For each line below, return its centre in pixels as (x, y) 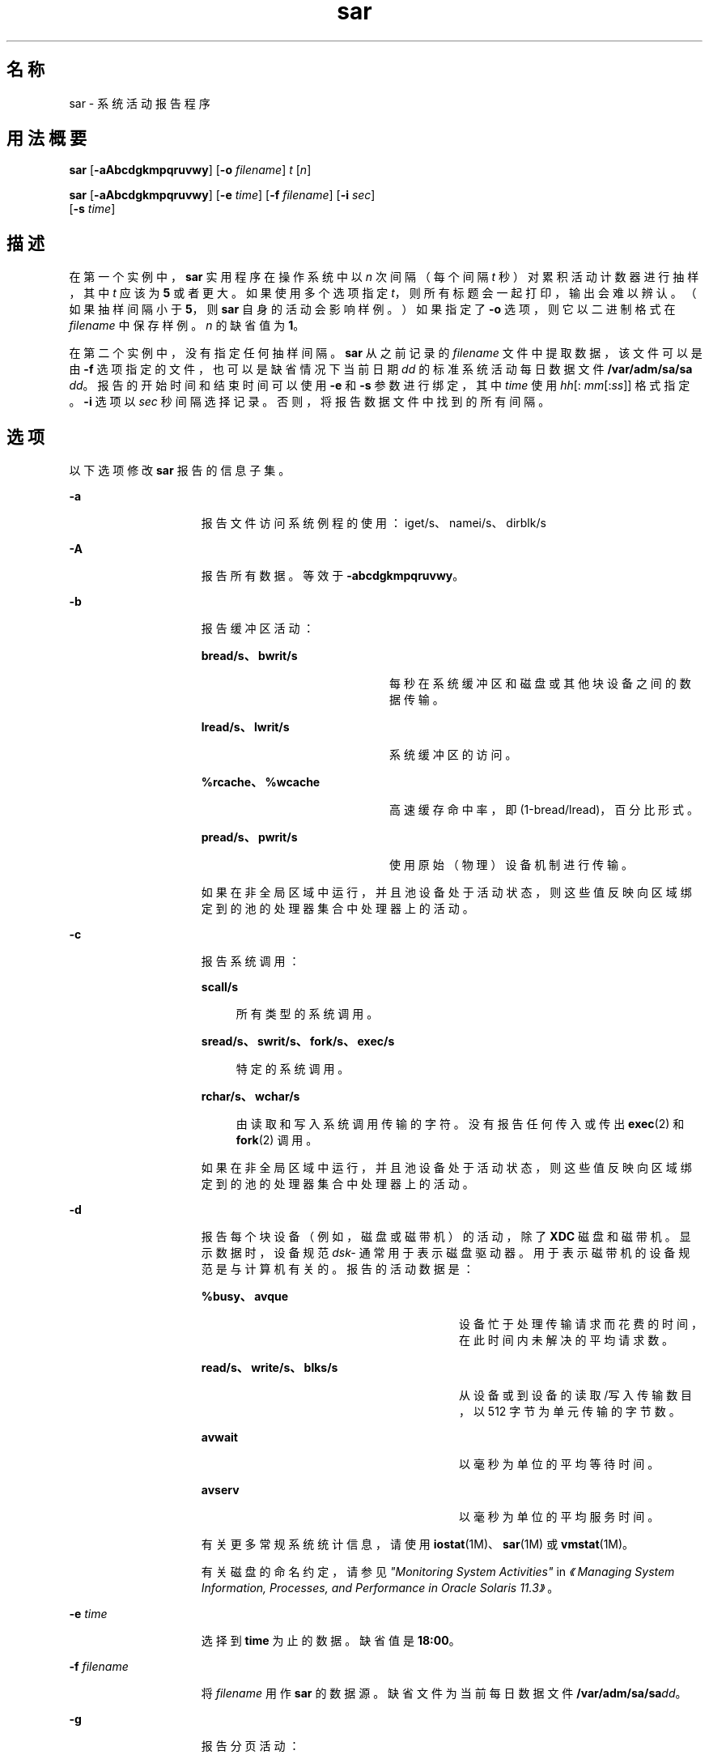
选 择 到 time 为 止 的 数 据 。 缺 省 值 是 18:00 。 (331, 1641)
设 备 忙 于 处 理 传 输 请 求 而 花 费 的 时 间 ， (581, 1324)
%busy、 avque (245, 1297)
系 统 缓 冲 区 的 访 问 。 (453, 755)
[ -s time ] (92, 209)
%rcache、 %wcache (261, 782)
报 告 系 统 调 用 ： (250, 961)
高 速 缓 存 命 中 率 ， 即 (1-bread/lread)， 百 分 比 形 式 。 (544, 810)
